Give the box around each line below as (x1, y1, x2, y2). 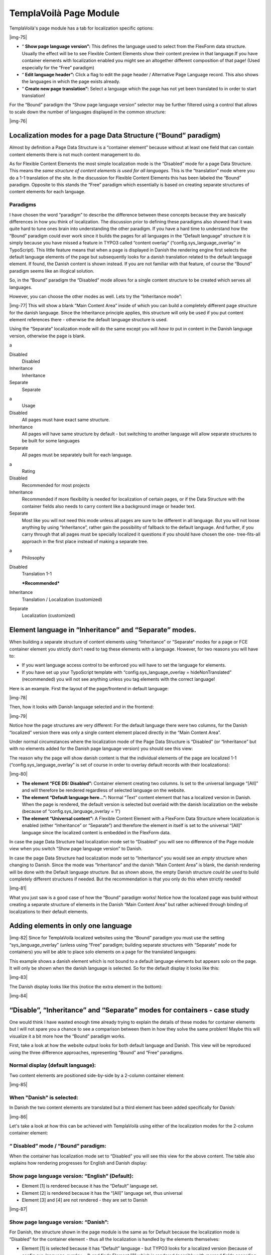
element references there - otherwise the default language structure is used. (9, 317, 168, 323)
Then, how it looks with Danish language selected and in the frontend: (9, 704, 154, 710)
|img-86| (9, 1113, 28, 1119)
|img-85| (9, 1082, 28, 1088)
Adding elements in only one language (9, 922, 132, 930)
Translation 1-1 (22, 571, 52, 577)
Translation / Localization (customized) (22, 596, 102, 602)
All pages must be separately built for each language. (22, 452, 132, 458)
